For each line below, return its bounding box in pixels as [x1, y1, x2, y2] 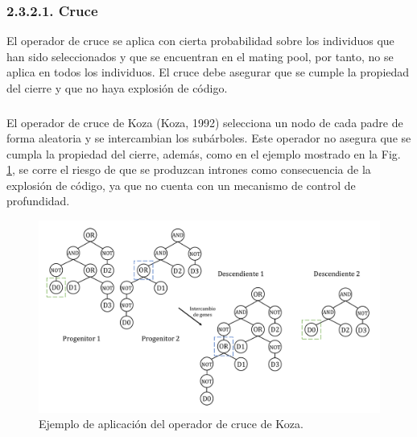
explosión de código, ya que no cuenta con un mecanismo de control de [6, 176, 356, 193]
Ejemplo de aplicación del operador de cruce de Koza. [39, 415, 303, 432]
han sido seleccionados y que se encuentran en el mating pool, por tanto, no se [6, 47, 394, 64]
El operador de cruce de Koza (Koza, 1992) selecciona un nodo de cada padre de [6, 113, 403, 130]
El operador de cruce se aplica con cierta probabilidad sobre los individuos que [6, 32, 394, 49]
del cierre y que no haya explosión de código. [6, 80, 228, 96]
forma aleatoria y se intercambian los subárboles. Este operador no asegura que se [6, 130, 411, 146]
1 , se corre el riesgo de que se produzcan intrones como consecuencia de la [6, 161, 371, 178]
